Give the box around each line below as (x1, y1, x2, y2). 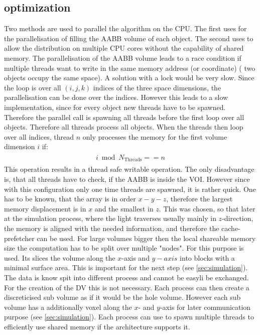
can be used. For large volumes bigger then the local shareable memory (37, 233, 256, 243)
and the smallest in (94, 203, 154, 213)
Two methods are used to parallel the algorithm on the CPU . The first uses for (4, 23, 247, 34)
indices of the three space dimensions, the (93, 82, 221, 92)
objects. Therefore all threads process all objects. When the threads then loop (4, 122, 243, 132)
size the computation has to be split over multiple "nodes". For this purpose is (4, 243, 244, 253)
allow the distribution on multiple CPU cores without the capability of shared (4, 43, 244, 53)
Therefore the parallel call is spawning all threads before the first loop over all (4, 111, 244, 122)
